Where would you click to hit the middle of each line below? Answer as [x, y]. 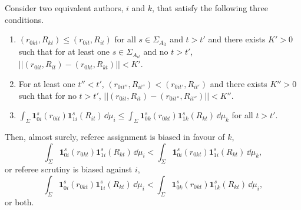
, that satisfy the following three [210, 8]
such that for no [47, 95]
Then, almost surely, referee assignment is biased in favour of [115, 136]
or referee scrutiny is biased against [69, 169]
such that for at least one [64, 51]
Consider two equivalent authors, [64, 8]
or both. [19, 201]
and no [156, 51]
